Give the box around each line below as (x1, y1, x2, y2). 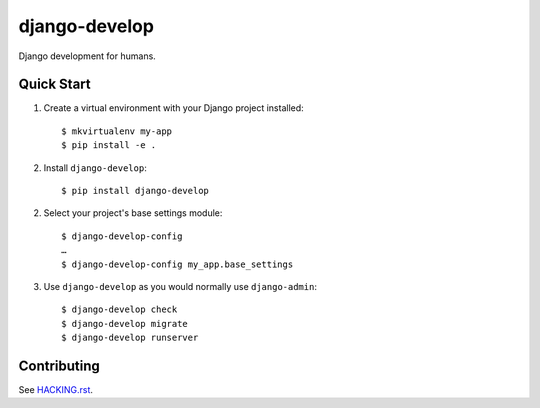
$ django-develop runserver (61, 332, 199, 344)
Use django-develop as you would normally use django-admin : (43, 280, 317, 292)
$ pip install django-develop (61, 185, 210, 197)
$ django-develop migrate (61, 318, 189, 329)
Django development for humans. (18, 50, 157, 62)
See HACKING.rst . (18, 384, 94, 396)
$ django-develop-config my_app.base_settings (61, 258, 294, 270)
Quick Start (18, 76, 91, 93)
